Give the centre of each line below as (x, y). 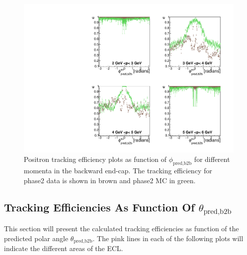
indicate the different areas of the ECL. (64, 248)
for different (212, 159)
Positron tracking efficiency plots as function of (95, 159)
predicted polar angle (36, 238)
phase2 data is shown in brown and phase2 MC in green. (110, 180)
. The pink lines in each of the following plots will (168, 238)
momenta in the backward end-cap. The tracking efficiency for (118, 171)
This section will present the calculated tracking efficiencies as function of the (122, 229)
